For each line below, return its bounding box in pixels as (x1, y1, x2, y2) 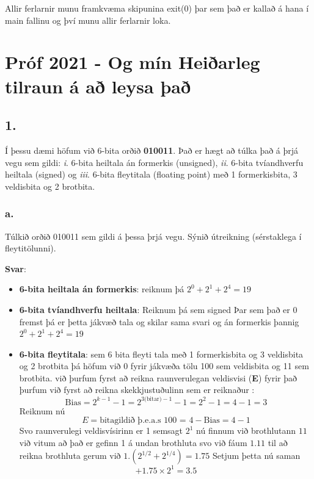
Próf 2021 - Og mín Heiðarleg (5, 49, 260, 74)
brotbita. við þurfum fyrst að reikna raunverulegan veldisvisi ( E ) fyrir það (19, 371, 297, 384)
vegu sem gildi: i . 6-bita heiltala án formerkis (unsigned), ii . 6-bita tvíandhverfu (5, 156, 304, 168)
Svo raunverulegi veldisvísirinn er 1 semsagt (19, 424, 183, 437)
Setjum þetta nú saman (213, 449, 301, 462)
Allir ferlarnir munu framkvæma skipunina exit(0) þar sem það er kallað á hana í (5, 2, 309, 14)
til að (268, 436, 288, 448)
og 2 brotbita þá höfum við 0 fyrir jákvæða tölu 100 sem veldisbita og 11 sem (19, 359, 309, 372)
